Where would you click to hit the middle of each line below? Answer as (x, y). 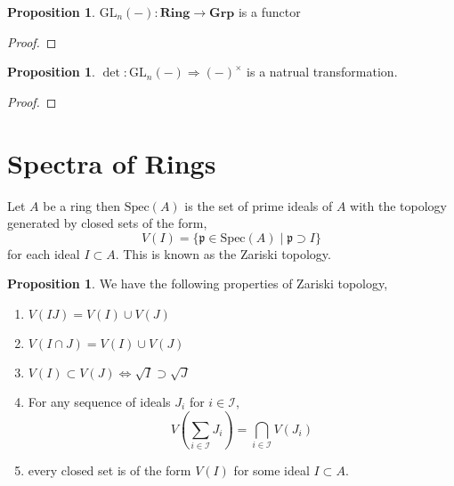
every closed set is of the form (109, 470)
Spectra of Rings (112, 162)
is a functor (269, 12)
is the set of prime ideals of (259, 205)
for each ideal (44, 253)
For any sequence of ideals (99, 401)
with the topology (399, 205)
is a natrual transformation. (322, 72)
